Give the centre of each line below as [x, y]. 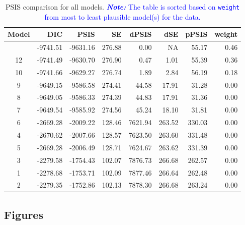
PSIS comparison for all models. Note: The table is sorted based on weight [122, 7]
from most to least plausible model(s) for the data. [122, 16]
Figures [24, 214]
